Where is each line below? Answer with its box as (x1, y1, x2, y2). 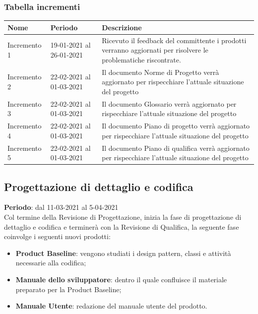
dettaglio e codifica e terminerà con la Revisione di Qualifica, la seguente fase (4, 221, 239, 232)
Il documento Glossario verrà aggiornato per (102, 98, 237, 109)
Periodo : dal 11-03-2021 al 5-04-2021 (4, 202, 119, 212)
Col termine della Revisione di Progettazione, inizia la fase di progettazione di (4, 211, 242, 222)
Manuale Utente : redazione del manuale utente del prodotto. (15, 301, 207, 311)
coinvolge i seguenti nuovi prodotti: (4, 231, 111, 242)
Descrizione (102, 22, 142, 32)
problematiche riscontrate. (102, 54, 181, 64)
